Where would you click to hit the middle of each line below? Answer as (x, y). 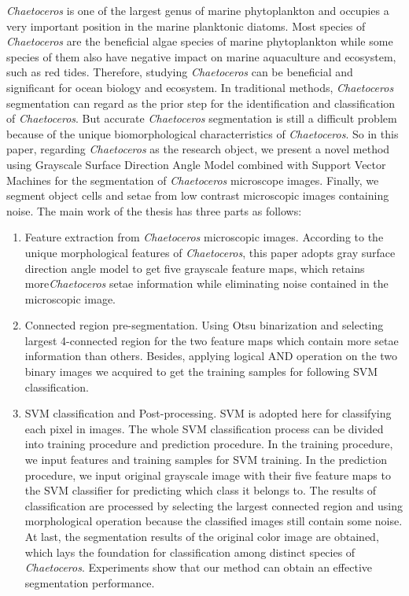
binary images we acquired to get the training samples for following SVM (201, 372)
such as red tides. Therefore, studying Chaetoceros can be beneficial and (180, 72)
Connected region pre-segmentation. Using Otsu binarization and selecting (204, 325)
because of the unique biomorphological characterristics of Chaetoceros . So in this (203, 133)
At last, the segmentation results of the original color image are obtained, (202, 536)
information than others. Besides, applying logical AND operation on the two (211, 356)
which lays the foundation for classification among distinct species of (190, 552)
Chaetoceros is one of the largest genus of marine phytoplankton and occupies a (198, 10)
